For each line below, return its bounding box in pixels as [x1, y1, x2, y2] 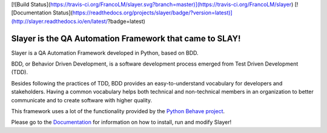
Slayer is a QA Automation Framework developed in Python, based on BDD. [11, 49, 199, 57]
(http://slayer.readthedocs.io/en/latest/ [11, 17, 108, 25]
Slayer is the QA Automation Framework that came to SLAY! [11, 33, 241, 43]
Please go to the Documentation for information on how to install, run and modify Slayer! [11, 119, 232, 126]
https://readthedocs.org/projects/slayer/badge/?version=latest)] [72, 9, 233, 16]
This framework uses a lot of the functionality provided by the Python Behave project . [11, 108, 225, 115]
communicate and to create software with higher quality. [11, 96, 153, 104]
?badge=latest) [107, 17, 145, 25]
